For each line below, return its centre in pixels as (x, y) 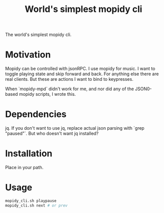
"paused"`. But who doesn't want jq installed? (52, 134)
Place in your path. (24, 167)
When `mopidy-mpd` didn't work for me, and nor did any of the (70, 89)
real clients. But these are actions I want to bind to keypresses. (69, 79)
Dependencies (36, 114)
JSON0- (143, 89)
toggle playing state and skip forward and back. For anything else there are (82, 74)
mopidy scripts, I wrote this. (47, 94)
